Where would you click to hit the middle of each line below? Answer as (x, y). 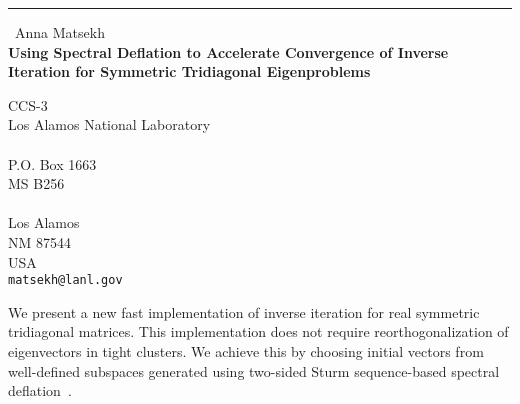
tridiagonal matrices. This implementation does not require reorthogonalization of (258, 331)
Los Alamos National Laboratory (109, 124)
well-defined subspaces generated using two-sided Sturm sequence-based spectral (254, 370)
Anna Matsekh (60, 32)
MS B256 (36, 183)
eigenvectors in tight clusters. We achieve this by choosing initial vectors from (246, 350)
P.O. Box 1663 (52, 163)
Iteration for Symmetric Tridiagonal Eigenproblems (189, 71)
